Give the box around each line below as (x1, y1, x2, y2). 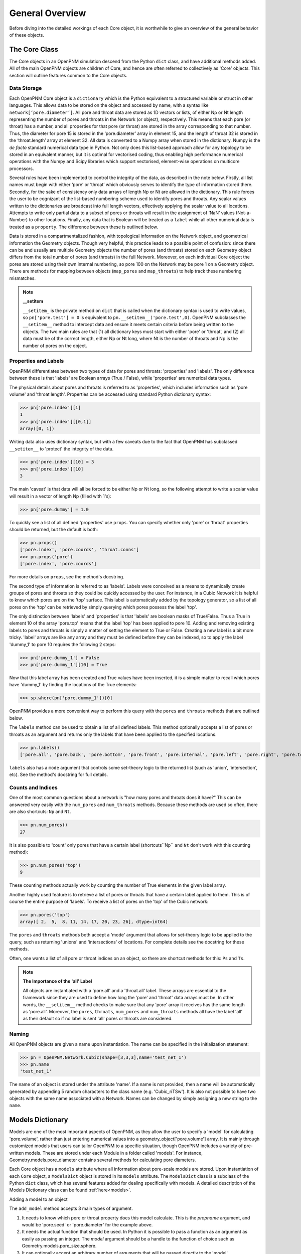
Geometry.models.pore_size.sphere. (22, 1243, 97, 1249)
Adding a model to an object (9, 1196, 68, 1202)
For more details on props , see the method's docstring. (9, 574, 125, 580)
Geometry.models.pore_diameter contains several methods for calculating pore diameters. (9, 1157, 196, 1163)
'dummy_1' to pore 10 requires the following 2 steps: (9, 641, 116, 647)
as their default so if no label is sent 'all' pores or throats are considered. (23, 1016, 173, 1022)
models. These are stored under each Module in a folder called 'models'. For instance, (25, 1150, 203, 1156)
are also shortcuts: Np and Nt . (9, 809, 71, 815)
